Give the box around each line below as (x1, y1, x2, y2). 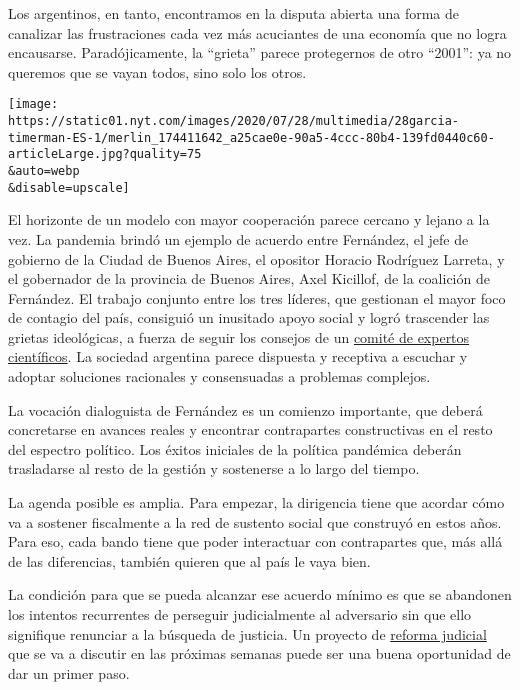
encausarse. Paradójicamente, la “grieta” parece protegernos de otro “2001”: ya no (8, 42, 512, 63)
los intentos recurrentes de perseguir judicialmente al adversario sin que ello (8, 604, 472, 624)
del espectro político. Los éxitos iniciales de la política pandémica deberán (8, 438, 462, 459)
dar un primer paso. (8, 662, 130, 683)
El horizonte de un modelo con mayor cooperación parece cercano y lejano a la (8, 209, 490, 230)
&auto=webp (8, 164, 80, 178)
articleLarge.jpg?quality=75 (8, 147, 202, 162)
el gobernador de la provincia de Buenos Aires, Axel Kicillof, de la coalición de (8, 268, 490, 289)
